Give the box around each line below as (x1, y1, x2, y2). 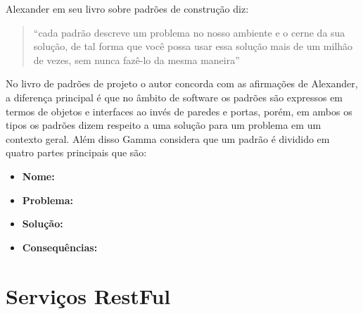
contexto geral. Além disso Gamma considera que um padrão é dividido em (6, 131, 330, 146)
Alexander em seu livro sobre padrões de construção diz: (6, 1, 249, 15)
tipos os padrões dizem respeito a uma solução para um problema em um (6, 118, 321, 132)
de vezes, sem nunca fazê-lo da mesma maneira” (33, 52, 240, 67)
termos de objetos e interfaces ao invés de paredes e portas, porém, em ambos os (6, 103, 352, 118)
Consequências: (22, 239, 98, 254)
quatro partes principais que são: (6, 145, 147, 160)
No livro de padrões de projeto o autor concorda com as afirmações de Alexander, (6, 76, 358, 91)
